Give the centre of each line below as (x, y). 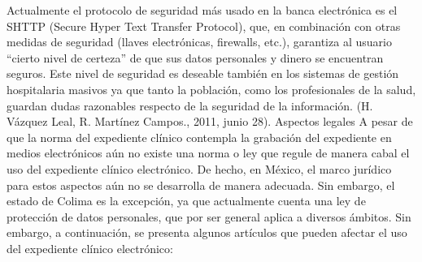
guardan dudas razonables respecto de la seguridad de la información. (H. (190, 105)
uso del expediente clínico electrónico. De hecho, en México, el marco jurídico (199, 168)
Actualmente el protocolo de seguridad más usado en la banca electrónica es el (202, 10)
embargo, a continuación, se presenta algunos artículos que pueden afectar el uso (207, 232)
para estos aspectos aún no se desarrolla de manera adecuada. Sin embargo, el (201, 185)
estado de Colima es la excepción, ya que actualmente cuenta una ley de (186, 201)
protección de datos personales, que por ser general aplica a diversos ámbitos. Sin (209, 216)
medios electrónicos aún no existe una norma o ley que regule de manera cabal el (208, 153)
